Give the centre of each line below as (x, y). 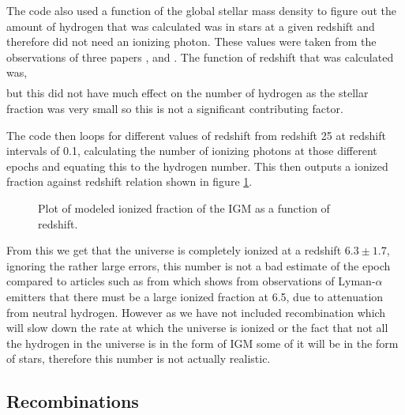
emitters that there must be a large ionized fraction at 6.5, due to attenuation (195, 297)
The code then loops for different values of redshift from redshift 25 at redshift (196, 135)
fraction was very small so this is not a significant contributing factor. (175, 109)
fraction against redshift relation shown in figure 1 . (129, 181)
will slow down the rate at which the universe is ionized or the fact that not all (197, 328)
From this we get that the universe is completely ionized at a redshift (174, 250)
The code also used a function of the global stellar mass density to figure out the (202, 10)
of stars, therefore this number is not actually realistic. (139, 358)
